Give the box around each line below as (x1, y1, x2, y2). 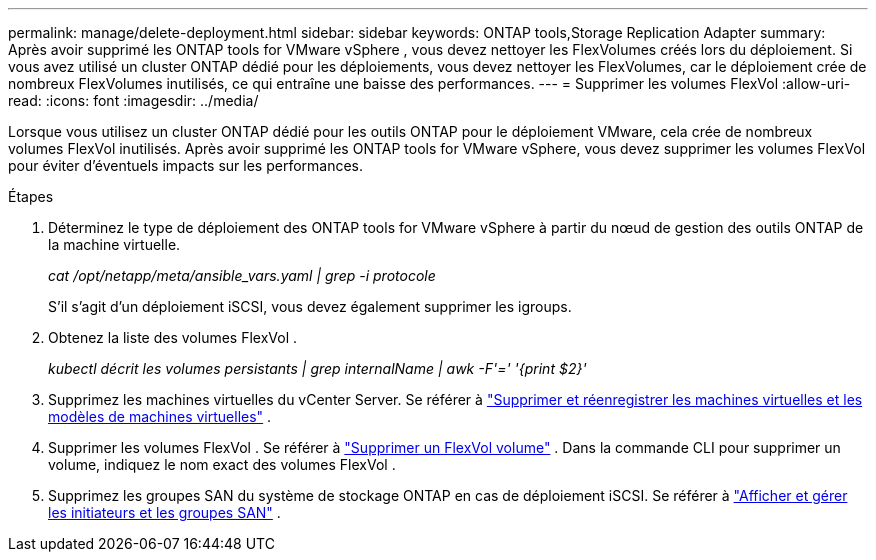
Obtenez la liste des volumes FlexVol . (48, 329, 298, 346)
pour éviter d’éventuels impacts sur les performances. (8, 157, 364, 174)
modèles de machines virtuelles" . (48, 408, 272, 425)
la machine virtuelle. (48, 236, 181, 253)
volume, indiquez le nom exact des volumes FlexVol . (48, 456, 396, 473)
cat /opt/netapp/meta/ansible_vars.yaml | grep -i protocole (48, 267, 436, 284)
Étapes (8, 188, 54, 205)
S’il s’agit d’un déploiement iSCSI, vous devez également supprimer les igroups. (48, 298, 572, 315)
